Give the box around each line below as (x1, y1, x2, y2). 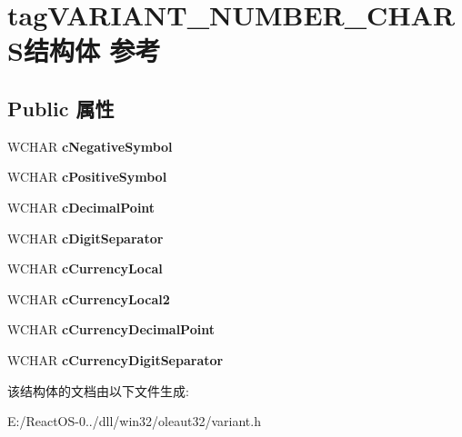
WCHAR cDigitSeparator (7, 228, 164, 247)
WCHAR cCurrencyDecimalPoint (7, 320, 215, 339)
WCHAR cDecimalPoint (7, 197, 156, 216)
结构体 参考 (23, 32, 161, 69)
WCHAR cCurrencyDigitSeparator (7, 350, 224, 369)
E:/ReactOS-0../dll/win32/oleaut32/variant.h (7, 412, 261, 431)
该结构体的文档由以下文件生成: (7, 381, 189, 400)
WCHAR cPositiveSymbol (7, 167, 167, 186)
